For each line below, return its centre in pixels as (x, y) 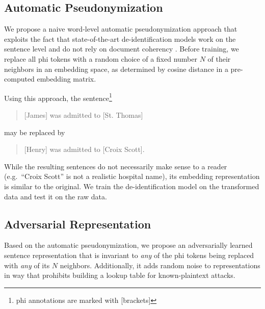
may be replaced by (35, 132)
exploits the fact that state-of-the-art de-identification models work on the (120, 38)
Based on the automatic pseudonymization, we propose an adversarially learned (128, 245)
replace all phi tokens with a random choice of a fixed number (101, 58)
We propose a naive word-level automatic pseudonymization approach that (121, 29)
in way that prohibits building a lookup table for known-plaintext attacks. (120, 275)
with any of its (27, 265)
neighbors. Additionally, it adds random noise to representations (160, 265)
